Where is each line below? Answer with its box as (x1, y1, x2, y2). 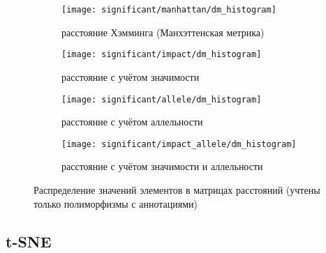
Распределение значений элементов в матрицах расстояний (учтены (34, 183, 320, 197)
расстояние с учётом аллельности (61, 114, 203, 129)
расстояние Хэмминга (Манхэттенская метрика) (61, 24, 265, 39)
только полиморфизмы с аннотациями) (34, 196, 198, 210)
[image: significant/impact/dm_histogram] (61, 49, 262, 60)
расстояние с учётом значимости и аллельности (61, 159, 263, 174)
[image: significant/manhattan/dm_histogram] (61, 5, 276, 15)
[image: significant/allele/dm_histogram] (61, 94, 262, 105)
